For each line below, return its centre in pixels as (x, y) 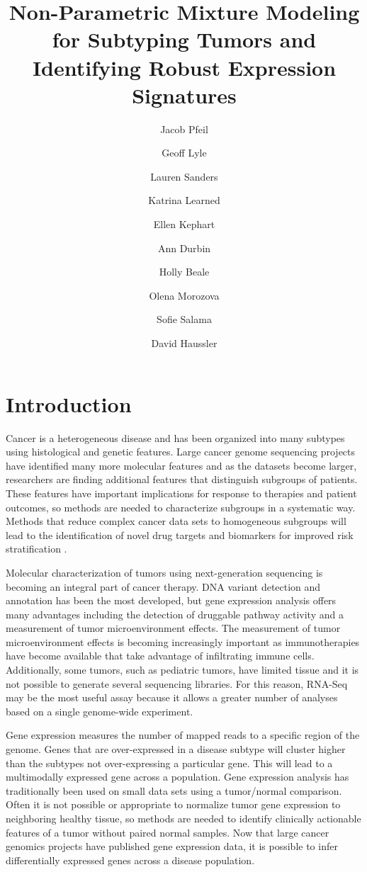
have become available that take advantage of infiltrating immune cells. (160, 656)
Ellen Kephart (184, 224)
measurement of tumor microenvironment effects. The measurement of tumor (173, 628)
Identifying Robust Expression (184, 67)
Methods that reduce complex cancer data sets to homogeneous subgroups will (176, 521)
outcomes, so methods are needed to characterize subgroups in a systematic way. (181, 507)
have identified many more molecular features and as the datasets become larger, (181, 465)
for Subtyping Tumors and (184, 39)
